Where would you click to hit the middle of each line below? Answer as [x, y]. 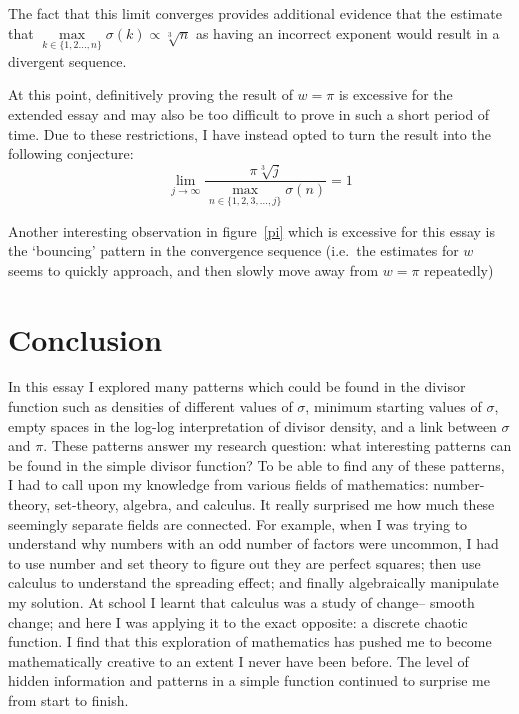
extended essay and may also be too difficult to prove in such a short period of [249, 114]
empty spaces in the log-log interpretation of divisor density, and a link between [252, 425]
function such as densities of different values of [150, 406]
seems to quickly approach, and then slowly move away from [193, 269]
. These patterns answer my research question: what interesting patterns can [277, 445]
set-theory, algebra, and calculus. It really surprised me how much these [274, 504]
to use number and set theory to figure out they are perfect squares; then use [244, 562]
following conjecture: [71, 153]
